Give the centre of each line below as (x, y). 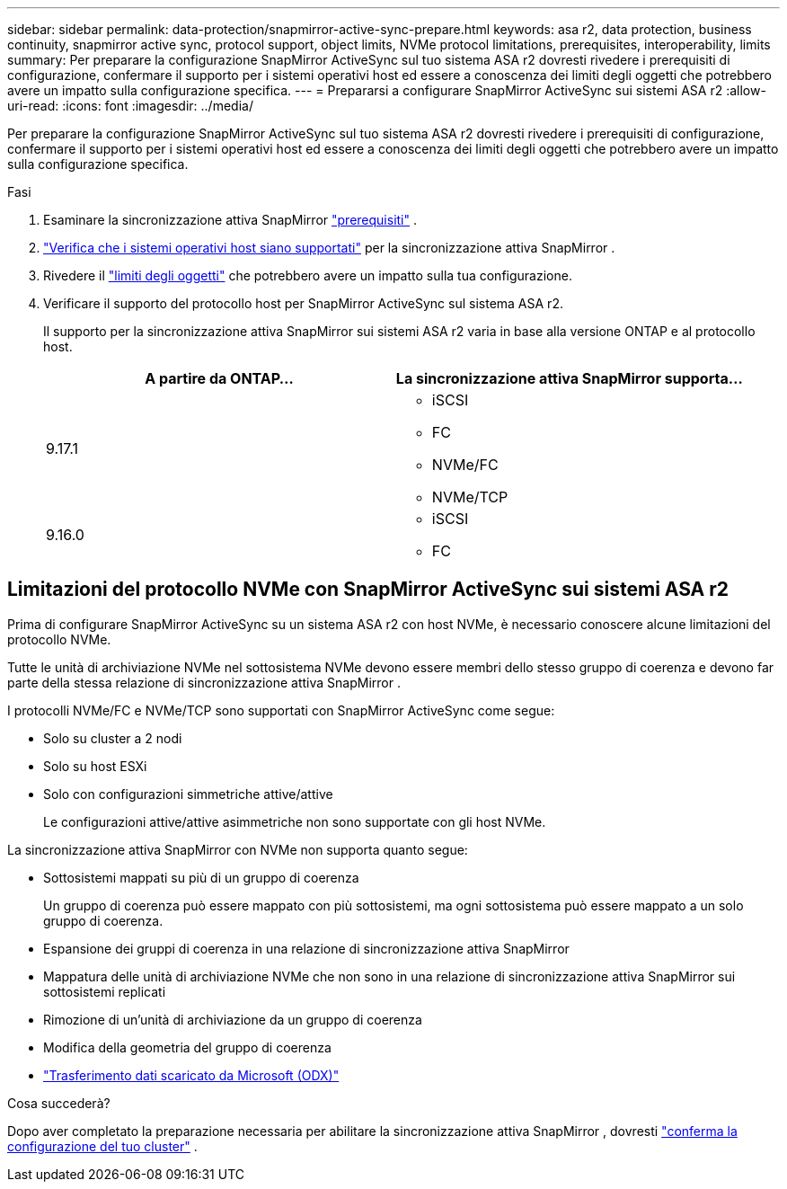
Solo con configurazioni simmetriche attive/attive (188, 794)
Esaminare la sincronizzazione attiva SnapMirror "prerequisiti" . (230, 220)
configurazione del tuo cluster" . (102, 1146)
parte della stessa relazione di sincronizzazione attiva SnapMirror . (204, 682)
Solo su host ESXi (95, 766)
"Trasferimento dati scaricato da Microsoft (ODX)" (191, 1075)
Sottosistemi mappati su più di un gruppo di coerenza (201, 877)
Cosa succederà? (59, 1103)
